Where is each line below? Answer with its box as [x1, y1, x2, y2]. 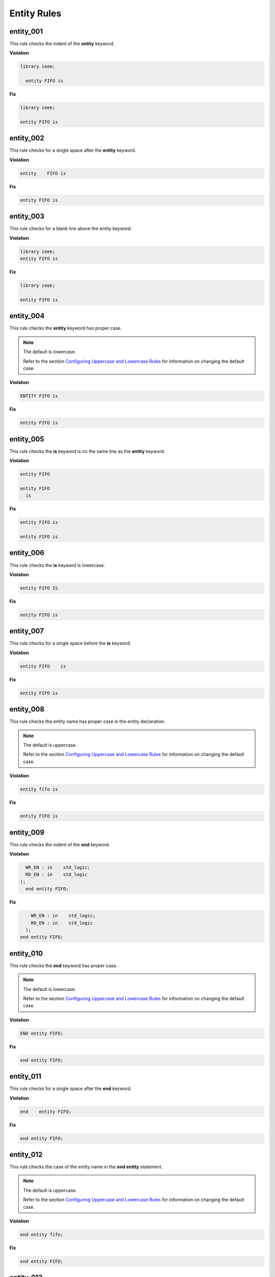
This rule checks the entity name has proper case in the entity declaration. [9, 718, 166, 725]
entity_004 [9, 312, 45, 320]
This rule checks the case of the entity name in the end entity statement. [9, 1164, 163, 1170]
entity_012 [9, 1150, 43, 1159]
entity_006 [9, 549, 45, 557]
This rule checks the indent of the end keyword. [9, 841, 111, 847]
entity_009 [9, 828, 45, 837]
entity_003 [9, 212, 45, 221]
